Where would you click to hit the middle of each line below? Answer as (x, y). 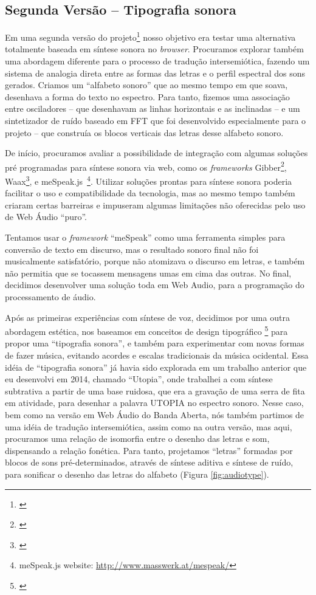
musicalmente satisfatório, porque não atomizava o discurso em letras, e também (155, 261)
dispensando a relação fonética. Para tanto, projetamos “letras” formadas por (149, 450)
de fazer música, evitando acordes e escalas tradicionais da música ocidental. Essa (157, 355)
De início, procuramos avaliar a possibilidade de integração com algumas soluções (156, 153)
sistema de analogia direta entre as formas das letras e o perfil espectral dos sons (155, 73)
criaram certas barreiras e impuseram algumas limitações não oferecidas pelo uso (155, 205)
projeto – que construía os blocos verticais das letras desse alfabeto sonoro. (144, 132)
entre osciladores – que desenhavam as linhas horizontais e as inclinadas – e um (153, 108)
